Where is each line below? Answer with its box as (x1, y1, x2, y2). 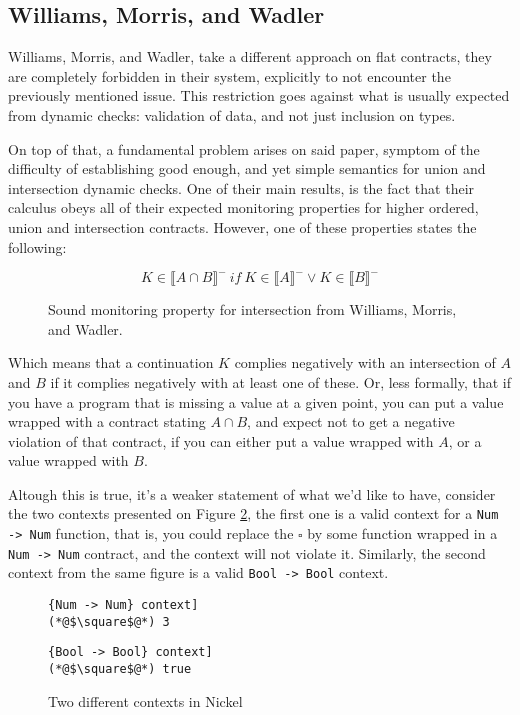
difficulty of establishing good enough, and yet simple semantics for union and (8, 158, 486, 179)
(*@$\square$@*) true (48, 662, 192, 677)
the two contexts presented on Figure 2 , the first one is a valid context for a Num (8, 503, 499, 524)
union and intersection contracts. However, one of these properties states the (8, 216, 477, 237)
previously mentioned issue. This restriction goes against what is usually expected (8, 85, 510, 106)
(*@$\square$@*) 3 (48, 614, 170, 629)
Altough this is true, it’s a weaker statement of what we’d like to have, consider (8, 483, 496, 504)
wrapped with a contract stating (8, 411, 206, 432)
